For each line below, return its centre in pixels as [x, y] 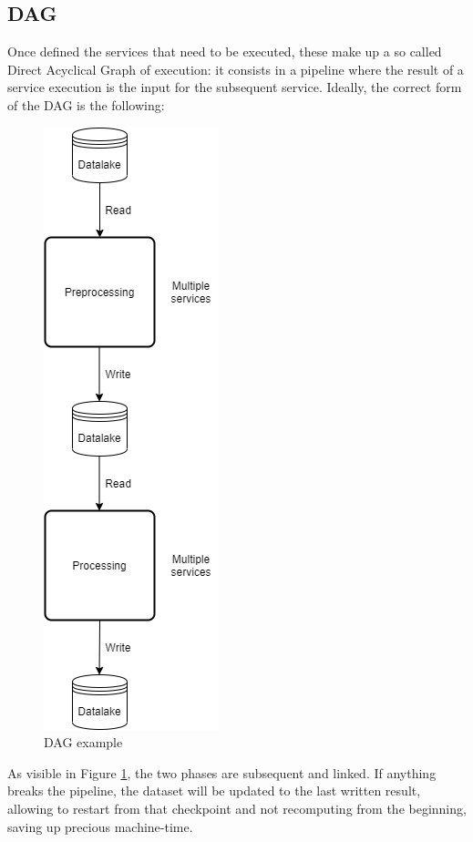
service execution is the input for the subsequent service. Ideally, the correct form [235, 87]
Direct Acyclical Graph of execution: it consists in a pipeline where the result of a [236, 69]
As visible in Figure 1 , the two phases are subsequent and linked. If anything [222, 772]
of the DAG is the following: [86, 104]
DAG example [83, 742]
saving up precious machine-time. [100, 826]
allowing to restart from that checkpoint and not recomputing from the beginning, [237, 808]
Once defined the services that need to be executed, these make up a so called [225, 51]
